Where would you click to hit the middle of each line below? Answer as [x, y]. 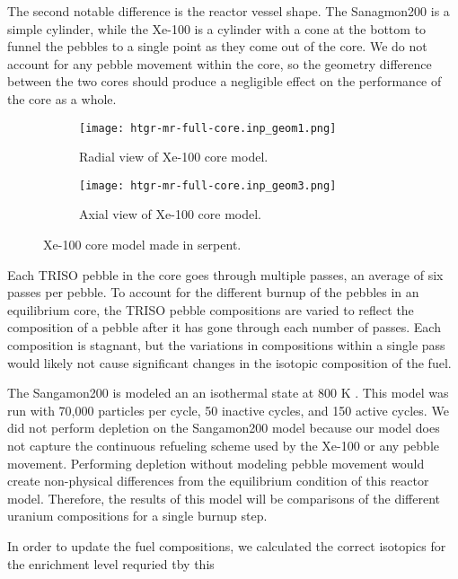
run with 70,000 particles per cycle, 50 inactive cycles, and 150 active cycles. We [228, 410]
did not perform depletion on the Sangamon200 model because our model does [224, 428]
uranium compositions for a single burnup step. [137, 516]
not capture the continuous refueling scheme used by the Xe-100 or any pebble [223, 445]
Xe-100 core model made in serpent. [142, 245]
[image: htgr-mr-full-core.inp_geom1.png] [208, 128]
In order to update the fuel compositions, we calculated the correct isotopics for [227, 545]
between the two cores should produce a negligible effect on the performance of [225, 81]
